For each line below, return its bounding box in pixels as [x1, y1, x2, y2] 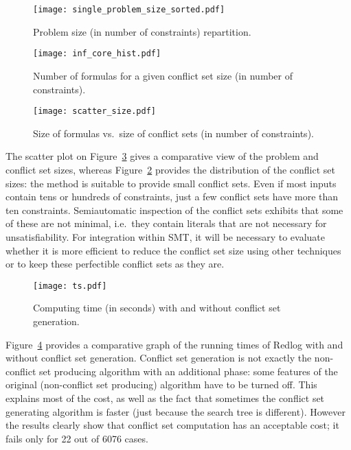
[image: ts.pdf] [33, 281, 107, 291]
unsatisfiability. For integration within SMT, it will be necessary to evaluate [5, 229, 325, 244]
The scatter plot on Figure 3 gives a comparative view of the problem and [5, 149, 319, 163]
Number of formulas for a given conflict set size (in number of [33, 68, 293, 82]
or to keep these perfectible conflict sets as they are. [5, 257, 225, 271]
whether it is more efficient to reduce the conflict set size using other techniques [5, 243, 341, 257]
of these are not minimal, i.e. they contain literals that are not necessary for [5, 216, 327, 230]
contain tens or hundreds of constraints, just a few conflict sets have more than [5, 189, 339, 204]
